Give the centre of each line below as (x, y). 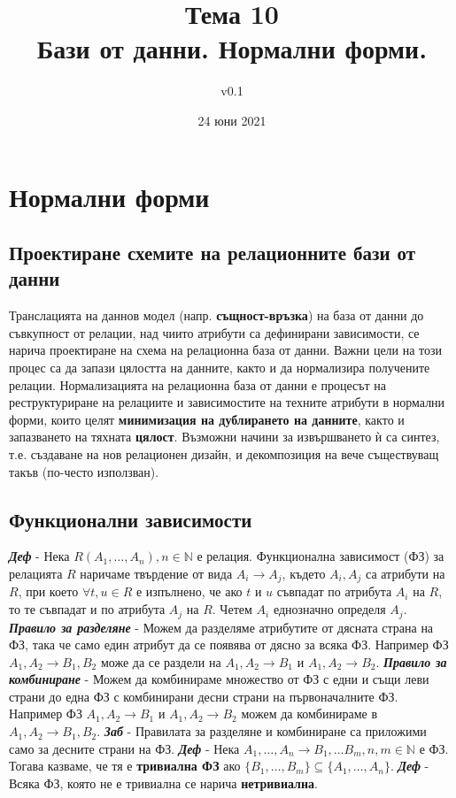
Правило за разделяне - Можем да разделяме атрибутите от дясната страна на (221, 627)
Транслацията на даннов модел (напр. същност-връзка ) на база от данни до (216, 315)
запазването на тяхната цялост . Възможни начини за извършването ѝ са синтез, (224, 437)
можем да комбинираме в (309, 714)
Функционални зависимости (131, 519)
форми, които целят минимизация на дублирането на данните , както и (207, 419)
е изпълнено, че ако (189, 591)
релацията (36, 574)
